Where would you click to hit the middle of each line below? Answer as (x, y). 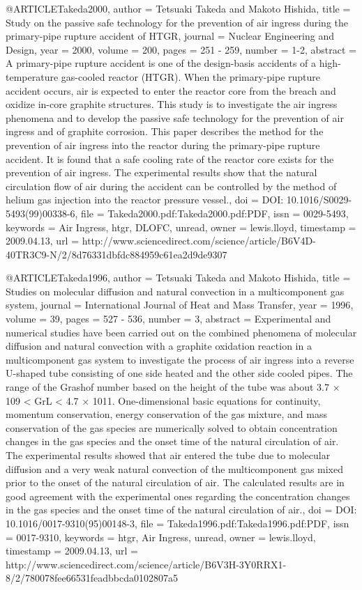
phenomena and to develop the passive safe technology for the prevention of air (175, 117)
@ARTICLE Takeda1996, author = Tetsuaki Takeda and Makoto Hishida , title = (178, 278)
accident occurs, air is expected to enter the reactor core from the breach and (171, 90)
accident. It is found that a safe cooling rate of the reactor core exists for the (170, 158)
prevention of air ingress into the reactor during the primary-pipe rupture (163, 145)
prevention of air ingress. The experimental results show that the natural (161, 172)
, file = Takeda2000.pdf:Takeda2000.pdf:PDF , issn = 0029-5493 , (212, 213)
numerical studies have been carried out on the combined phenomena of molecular (181, 332)
